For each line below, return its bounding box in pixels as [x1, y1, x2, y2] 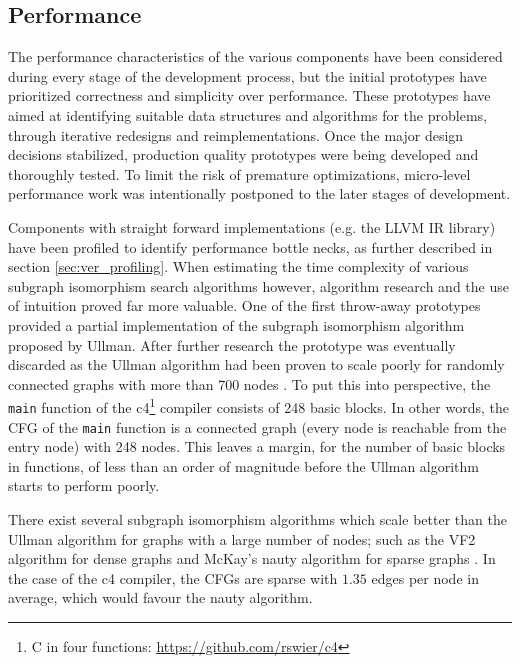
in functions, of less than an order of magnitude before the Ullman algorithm [8, 455, 479, 476]
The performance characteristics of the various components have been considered [8, 46, 503, 67]
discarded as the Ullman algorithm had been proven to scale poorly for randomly [8, 354, 505, 375]
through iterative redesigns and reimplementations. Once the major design [8, 124, 464, 145]
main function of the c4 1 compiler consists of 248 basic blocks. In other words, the [8, 394, 509, 417]
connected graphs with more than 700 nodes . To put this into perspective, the [8, 373, 491, 394]
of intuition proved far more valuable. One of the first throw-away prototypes [8, 295, 481, 316]
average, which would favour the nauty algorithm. [8, 587, 313, 608]
